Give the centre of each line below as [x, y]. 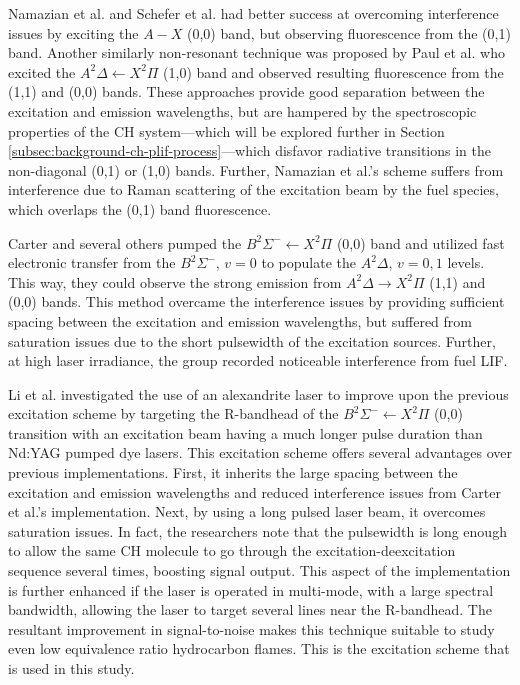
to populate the [308, 262]
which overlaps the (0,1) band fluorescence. [140, 208]
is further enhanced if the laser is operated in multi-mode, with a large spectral [251, 589]
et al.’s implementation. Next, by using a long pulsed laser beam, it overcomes [247, 511]
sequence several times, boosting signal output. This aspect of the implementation [259, 570]
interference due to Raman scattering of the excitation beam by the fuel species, [253, 189]
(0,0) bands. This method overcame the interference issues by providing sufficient [256, 301]
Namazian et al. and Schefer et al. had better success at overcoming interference [253, 13]
